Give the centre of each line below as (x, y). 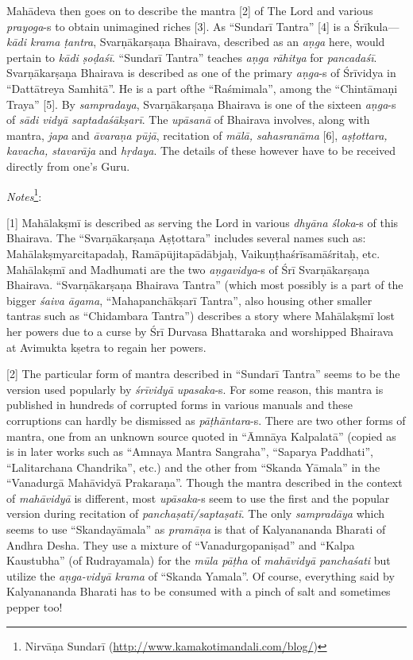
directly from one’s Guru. (68, 166)
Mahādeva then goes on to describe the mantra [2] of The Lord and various (190, 10)
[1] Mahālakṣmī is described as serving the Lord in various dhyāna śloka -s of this (203, 222)
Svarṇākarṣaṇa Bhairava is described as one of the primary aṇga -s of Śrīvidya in (201, 73)
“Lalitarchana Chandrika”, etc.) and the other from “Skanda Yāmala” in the (193, 467)
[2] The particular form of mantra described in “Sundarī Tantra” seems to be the (203, 374)
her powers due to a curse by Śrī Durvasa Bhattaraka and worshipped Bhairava (200, 331)
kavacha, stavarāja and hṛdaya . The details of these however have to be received (201, 151)
